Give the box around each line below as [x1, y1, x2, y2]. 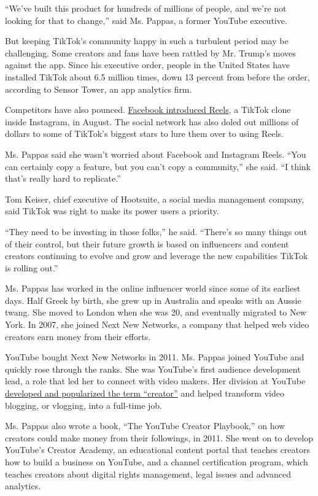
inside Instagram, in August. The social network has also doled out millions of [5, 115, 299, 128]
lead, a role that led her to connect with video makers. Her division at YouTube [5, 374, 306, 387]
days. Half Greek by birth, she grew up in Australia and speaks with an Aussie [5, 293, 301, 306]
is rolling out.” [5, 261, 58, 274]
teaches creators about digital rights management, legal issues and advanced [5, 467, 292, 480]
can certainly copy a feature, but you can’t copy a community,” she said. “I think [5, 160, 311, 172]
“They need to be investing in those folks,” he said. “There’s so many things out [5, 225, 308, 238]
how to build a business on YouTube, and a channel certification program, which [5, 455, 308, 468]
